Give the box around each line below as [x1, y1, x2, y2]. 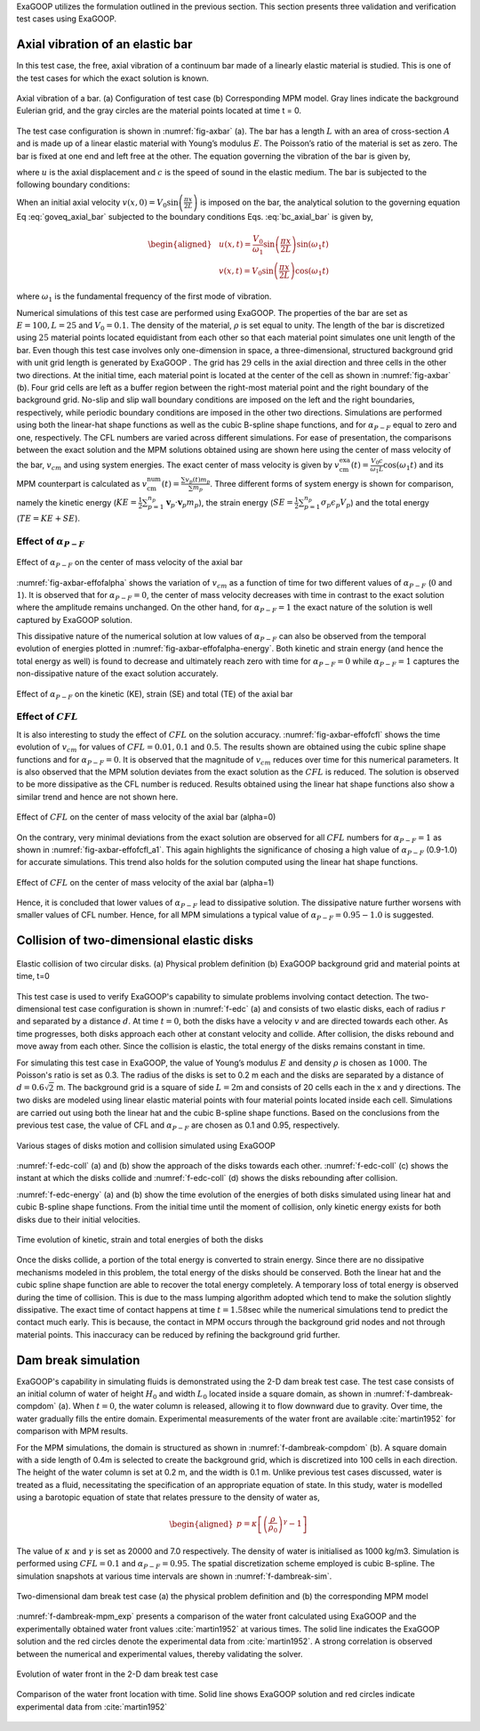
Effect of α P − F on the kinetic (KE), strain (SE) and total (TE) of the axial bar [16, 688, 293, 701]
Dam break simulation [16, 1353, 140, 1368]
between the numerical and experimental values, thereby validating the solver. [16, 1648, 303, 1659]
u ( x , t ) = [219, 239, 252, 249]
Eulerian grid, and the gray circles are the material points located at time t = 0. [16, 105, 302, 116]
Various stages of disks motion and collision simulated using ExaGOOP [16, 1140, 276, 1151]
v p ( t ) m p [185, 475, 211, 485]
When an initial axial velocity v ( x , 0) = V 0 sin [16, 197, 179, 209]
